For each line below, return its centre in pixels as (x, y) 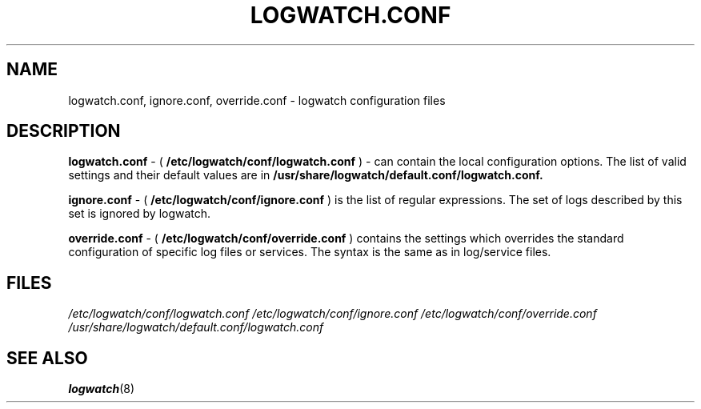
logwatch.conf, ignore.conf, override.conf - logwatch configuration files (257, 100)
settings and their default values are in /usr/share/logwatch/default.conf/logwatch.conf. (306, 175)
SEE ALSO (47, 358)
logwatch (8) (101, 389)
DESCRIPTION (64, 131)
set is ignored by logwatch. (140, 214)
